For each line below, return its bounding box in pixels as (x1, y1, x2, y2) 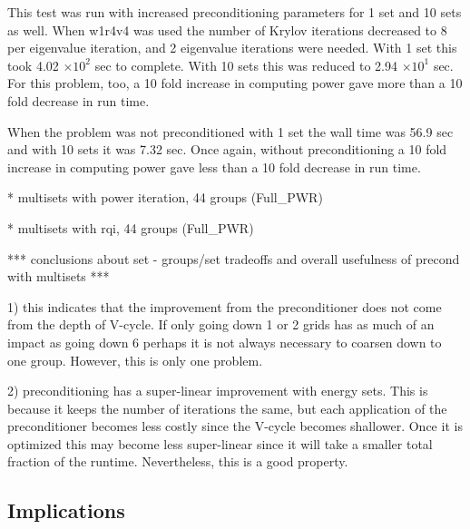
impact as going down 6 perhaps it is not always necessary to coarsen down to (7, 332, 442, 351)
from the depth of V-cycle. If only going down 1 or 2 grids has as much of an (7, 315, 435, 334)
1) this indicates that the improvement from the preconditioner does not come (7, 297, 442, 316)
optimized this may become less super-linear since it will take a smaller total (7, 434, 433, 453)
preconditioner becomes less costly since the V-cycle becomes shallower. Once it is (7, 416, 463, 436)
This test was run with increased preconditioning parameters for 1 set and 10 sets (7, 3, 462, 21)
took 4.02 (7, 55, 59, 74)
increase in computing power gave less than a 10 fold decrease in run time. (7, 157, 421, 176)
